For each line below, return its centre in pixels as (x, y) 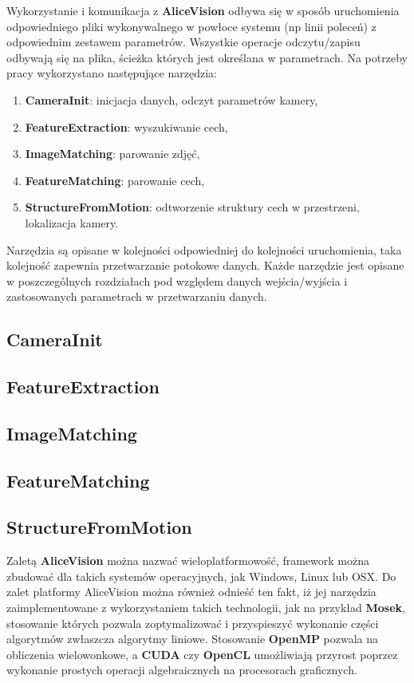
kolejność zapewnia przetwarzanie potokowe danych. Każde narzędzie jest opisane (205, 265)
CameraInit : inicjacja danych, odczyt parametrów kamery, (172, 99)
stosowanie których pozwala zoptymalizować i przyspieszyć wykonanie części (193, 623)
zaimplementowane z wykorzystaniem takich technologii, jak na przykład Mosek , (206, 608)
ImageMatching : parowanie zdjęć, (112, 154)
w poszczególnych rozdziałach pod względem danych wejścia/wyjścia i (177, 280)
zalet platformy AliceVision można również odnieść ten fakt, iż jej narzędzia (191, 592)
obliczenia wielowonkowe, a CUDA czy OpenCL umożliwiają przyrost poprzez (202, 654)
